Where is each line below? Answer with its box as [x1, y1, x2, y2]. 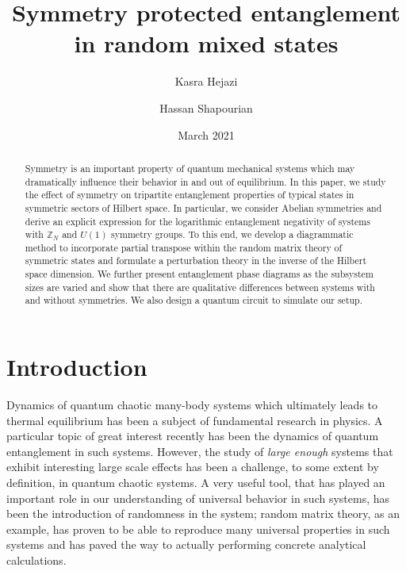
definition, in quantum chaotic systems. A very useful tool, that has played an [6, 474, 385, 491]
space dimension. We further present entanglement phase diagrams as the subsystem [25, 267, 373, 281]
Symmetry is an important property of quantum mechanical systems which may [25, 161, 355, 174]
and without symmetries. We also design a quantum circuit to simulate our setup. [25, 293, 363, 307]
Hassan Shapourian [159, 99, 253, 116]
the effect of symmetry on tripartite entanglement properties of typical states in [25, 188, 354, 201]
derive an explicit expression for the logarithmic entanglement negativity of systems [25, 214, 370, 228]
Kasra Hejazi [174, 73, 238, 90]
